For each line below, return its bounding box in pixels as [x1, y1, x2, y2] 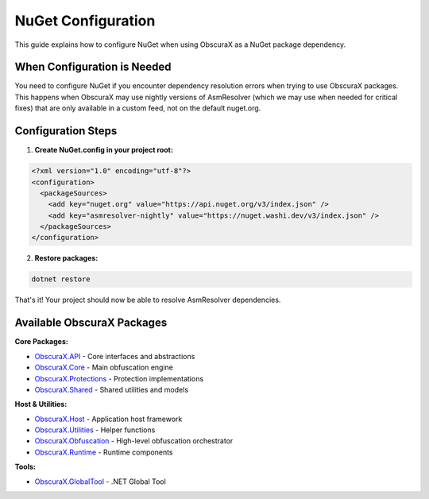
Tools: [14, 462, 36, 472]
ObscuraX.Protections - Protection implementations [34, 373, 204, 383]
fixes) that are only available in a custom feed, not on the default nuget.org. [14, 103, 261, 113]
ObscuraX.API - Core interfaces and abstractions [34, 351, 195, 361]
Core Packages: [14, 337, 69, 346]
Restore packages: [34, 253, 99, 263]
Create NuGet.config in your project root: [34, 145, 174, 155]
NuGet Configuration [14, 12, 156, 29]
